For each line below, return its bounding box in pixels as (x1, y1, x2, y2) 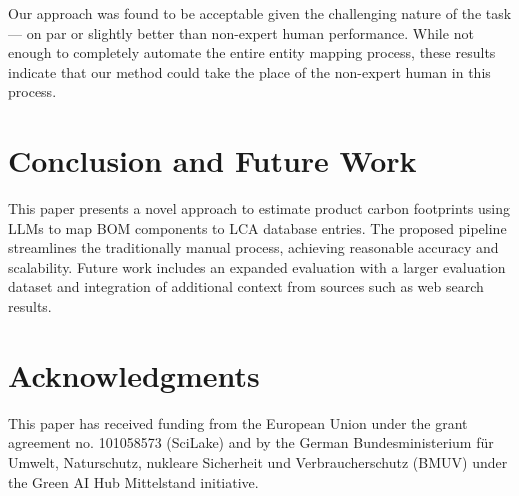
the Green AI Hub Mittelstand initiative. (8, 471, 259, 492)
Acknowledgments (8, 354, 260, 395)
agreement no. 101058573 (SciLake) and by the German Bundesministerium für (8, 432, 494, 453)
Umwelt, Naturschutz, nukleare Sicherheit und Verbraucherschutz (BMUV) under (8, 451, 508, 472)
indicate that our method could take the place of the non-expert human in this (8, 61, 491, 82)
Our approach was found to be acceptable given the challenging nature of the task (8, 3, 512, 23)
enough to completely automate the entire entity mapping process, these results (8, 42, 496, 63)
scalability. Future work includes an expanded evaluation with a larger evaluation (8, 256, 506, 277)
